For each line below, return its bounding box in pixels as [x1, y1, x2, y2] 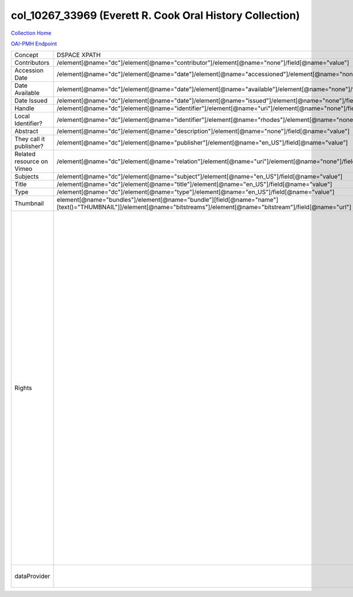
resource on [14, 157, 48, 166]
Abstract [14, 127, 38, 136]
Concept [14, 51, 38, 59]
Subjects [14, 173, 39, 181]
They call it [14, 135, 45, 143]
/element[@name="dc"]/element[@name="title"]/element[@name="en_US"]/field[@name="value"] [56, 180, 332, 189]
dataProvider [14, 572, 51, 580]
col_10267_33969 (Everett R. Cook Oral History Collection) [11, 9, 300, 22]
